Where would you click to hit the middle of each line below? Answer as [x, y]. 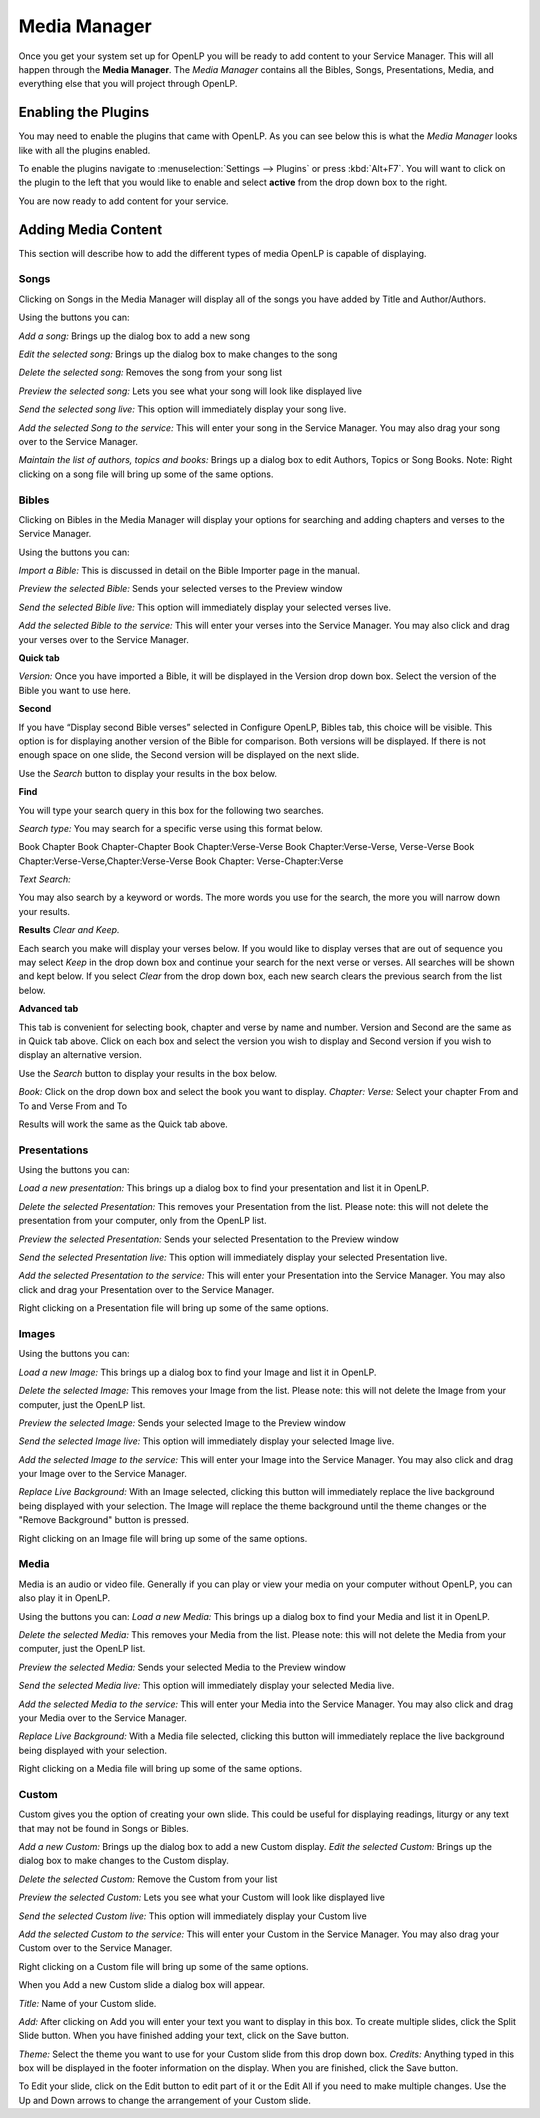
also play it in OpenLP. [64, 1598]
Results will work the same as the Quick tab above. [123, 1124]
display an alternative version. [80, 1055]
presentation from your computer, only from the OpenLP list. [142, 1221]
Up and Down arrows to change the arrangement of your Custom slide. [165, 2100]
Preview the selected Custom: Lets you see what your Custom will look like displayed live [201, 1897]
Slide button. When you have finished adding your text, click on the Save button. [184, 2036]
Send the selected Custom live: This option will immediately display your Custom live [192, 1916]
